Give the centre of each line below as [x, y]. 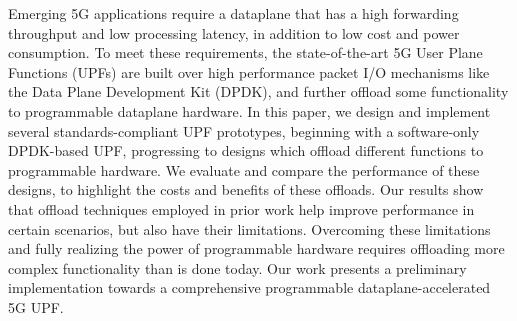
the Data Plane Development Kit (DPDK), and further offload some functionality [258, 91]
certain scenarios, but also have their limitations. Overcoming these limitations [249, 228]
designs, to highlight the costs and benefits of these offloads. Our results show [246, 189]
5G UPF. [36, 306]
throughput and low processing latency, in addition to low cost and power [234, 32]
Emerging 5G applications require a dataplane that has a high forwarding [233, 13]
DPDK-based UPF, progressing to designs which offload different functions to [246, 150]
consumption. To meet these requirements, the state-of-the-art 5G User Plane [245, 52]
